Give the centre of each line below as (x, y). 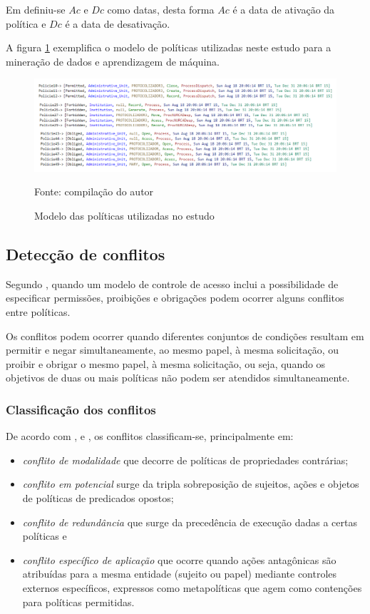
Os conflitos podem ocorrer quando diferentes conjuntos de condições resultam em (185, 336)
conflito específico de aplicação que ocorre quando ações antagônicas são (179, 559)
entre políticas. (38, 311)
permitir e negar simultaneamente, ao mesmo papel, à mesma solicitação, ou (173, 350)
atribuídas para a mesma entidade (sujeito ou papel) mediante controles (180, 574)
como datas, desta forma (161, 9)
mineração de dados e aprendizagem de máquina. (113, 61)
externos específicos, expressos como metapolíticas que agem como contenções (192, 587)
